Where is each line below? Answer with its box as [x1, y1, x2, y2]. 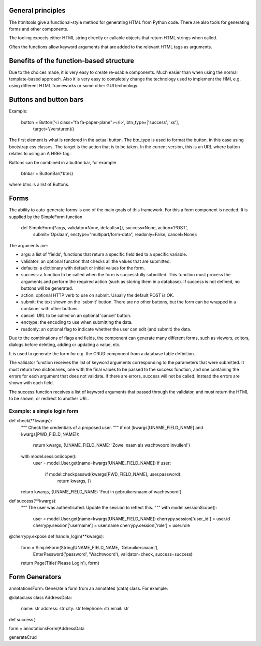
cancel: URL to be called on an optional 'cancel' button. [21, 313, 131, 318]
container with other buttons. [21, 306, 79, 312]
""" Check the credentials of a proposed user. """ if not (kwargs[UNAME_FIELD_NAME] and [21, 425, 203, 430]
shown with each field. [9, 380, 54, 386]
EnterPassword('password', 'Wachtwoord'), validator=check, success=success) [33, 551, 193, 557]
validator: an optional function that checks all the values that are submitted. [21, 258, 171, 264]
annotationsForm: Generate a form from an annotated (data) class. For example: [9, 585, 168, 591]
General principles [9, 6, 66, 15]
